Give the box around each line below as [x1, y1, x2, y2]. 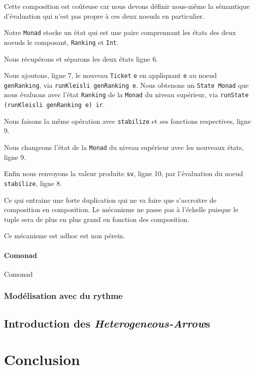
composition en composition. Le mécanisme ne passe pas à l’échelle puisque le [4, 204, 239, 215]
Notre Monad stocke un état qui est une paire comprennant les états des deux [4, 27, 236, 37]
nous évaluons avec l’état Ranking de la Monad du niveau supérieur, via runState [4, 89, 249, 100]
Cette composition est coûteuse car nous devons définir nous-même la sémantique [4, 1, 250, 11]
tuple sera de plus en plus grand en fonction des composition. [4, 214, 189, 224]
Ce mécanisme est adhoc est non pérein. [4, 230, 125, 241]
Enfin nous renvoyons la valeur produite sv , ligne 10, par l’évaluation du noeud [4, 168, 243, 179]
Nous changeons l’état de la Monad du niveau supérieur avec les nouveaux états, [4, 142, 244, 152]
